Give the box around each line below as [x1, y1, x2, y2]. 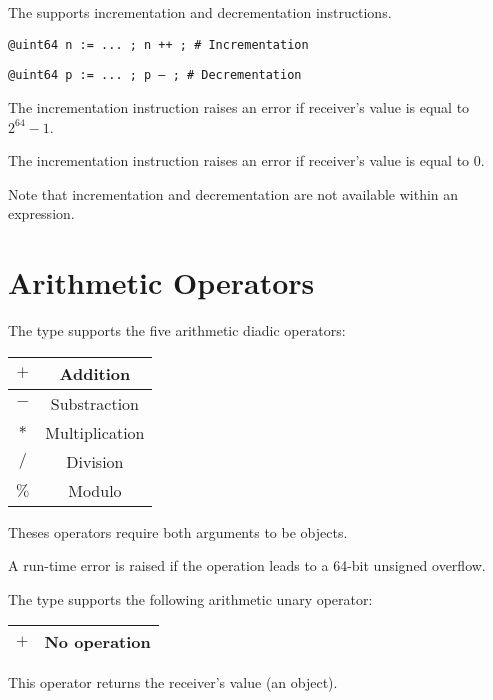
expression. [8, 203, 75, 224]
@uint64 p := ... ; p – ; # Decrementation [8, 68, 302, 83]
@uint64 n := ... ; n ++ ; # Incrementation [8, 37, 309, 52]
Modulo [68, 478, 122, 502]
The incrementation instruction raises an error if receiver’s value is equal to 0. [8, 150, 485, 171]
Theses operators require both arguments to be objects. [8, 521, 348, 542]
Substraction [50, 391, 139, 415]
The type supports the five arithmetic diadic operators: [8, 320, 346, 340]
